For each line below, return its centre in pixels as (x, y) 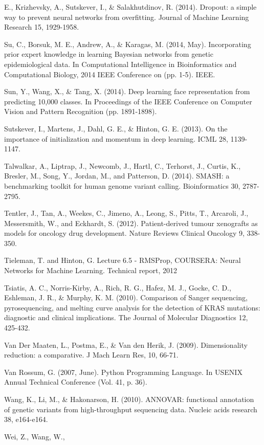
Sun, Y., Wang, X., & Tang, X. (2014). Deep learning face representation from (127, 91)
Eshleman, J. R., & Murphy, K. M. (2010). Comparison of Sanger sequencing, (126, 297)
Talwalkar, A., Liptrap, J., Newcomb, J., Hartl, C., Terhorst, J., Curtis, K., (123, 165)
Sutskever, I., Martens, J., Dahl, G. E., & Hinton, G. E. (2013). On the (116, 128)
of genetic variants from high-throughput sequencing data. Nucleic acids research (131, 409)
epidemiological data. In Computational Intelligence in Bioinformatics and (120, 64)
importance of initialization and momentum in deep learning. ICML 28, (116, 138)
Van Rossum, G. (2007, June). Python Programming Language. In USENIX (123, 372)
